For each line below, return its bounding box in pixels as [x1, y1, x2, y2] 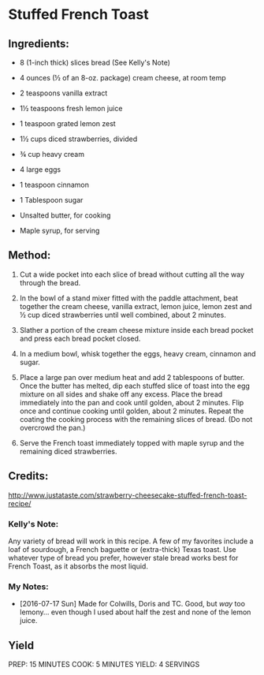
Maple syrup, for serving [19, 226, 100, 235]
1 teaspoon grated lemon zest [19, 119, 116, 128]
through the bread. [19, 278, 81, 287]
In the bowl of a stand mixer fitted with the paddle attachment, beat [19, 293, 239, 303]
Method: [8, 248, 51, 262]
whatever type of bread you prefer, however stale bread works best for [8, 553, 239, 562]
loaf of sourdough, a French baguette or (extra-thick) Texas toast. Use [8, 544, 236, 554]
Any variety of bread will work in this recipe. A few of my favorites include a [8, 536, 254, 546]
